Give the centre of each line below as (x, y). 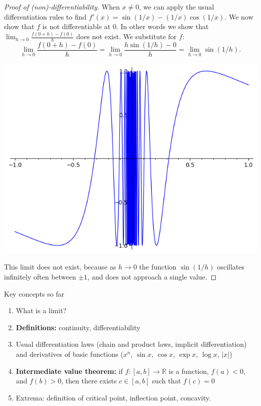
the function (158, 267)
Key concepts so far (34, 293)
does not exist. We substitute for (126, 36)
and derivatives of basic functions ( (70, 354)
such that (167, 381)
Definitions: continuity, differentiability (78, 327)
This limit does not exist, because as (60, 267)
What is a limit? (41, 310)
